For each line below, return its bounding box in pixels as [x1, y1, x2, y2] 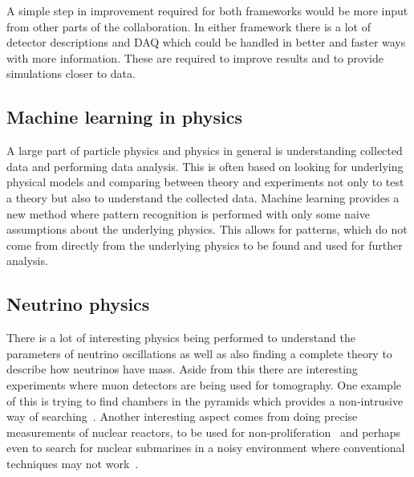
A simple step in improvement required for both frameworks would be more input [6, 2, 408, 18]
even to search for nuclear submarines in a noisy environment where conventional [6, 439, 405, 456]
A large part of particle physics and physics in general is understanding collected [6, 142, 403, 159]
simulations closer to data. [6, 65, 136, 82]
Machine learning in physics [6, 104, 243, 129]
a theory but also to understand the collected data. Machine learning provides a [6, 189, 400, 206]
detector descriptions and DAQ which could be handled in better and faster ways [6, 34, 406, 51]
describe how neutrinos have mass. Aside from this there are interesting [6, 361, 358, 377]
